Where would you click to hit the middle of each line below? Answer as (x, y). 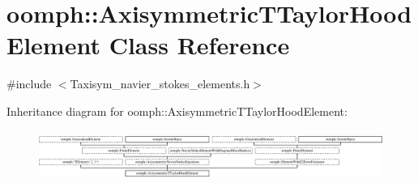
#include (29, 84)
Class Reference (199, 45)
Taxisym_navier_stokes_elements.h (160, 84)
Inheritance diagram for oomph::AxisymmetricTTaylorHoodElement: (177, 111)
